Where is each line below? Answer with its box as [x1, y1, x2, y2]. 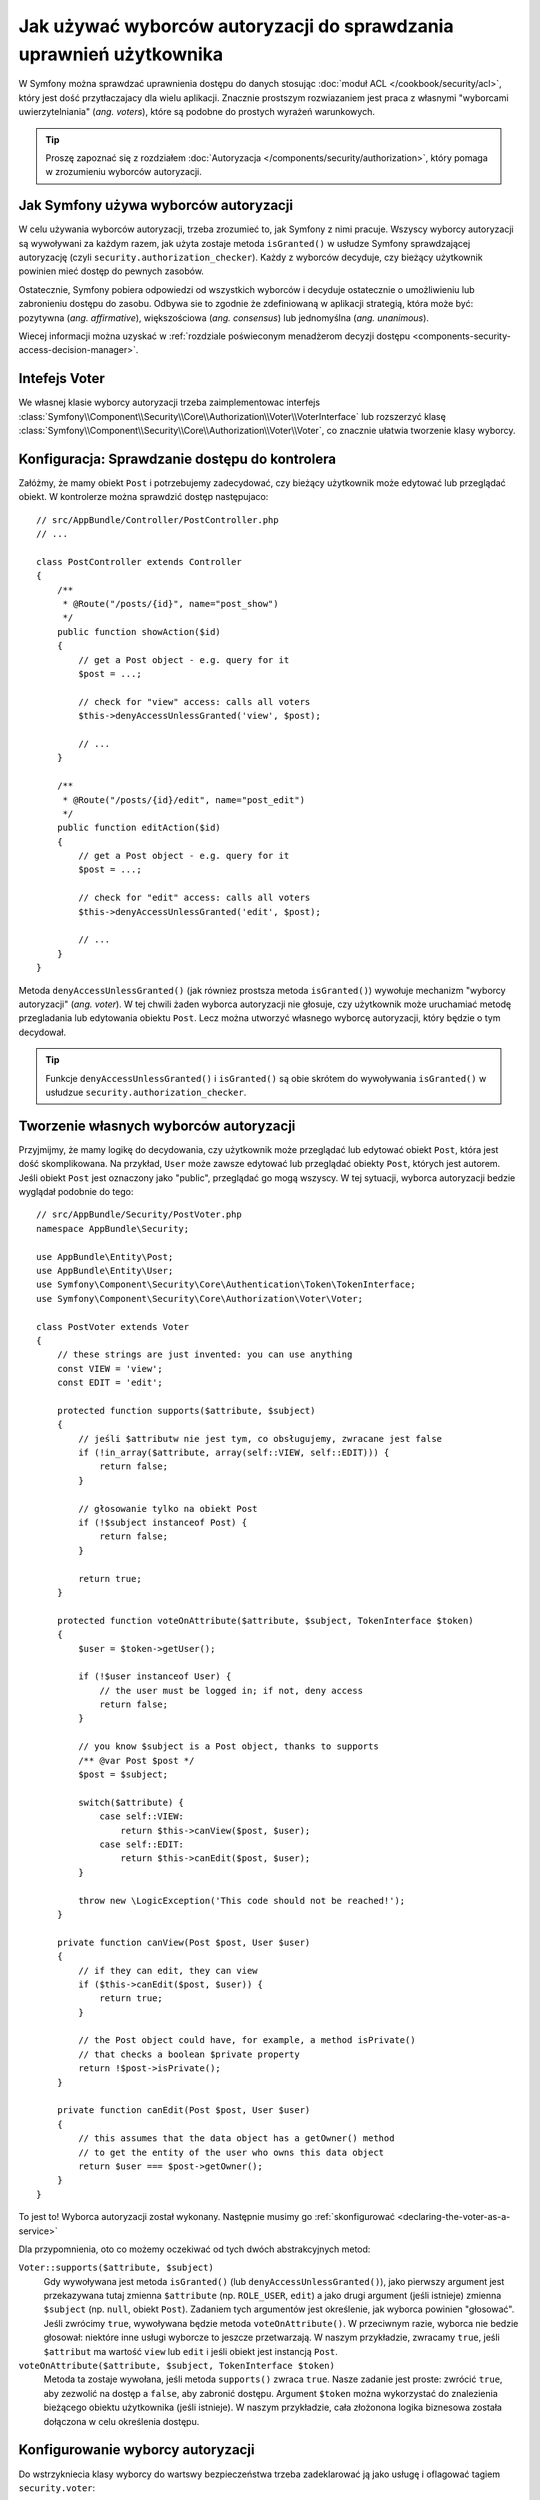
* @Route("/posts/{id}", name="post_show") [62, 598, 279, 610]
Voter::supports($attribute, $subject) [18, 2262, 214, 2274]
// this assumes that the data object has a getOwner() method [78, 2133, 395, 2144]
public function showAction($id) [56, 626, 222, 637]
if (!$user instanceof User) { [78, 1671, 232, 1682]
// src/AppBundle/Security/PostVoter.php [36, 1209, 242, 1220]
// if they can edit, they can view [78, 1965, 259, 1976]
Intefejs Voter [18, 370, 105, 387]
